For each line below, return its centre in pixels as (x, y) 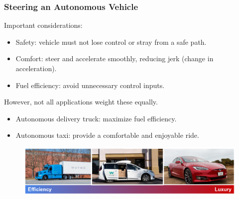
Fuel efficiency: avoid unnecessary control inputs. (90, 85)
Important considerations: (43, 25)
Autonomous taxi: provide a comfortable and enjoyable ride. (107, 135)
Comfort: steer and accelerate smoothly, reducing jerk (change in (115, 58)
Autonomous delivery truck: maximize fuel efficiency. (96, 118)
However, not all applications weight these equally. (81, 102)
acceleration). (36, 68)
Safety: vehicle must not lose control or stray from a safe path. (111, 42)
